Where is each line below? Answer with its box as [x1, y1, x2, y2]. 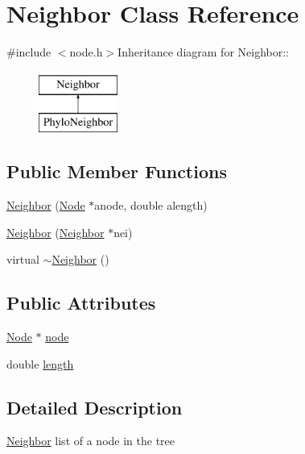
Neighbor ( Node [6, 197, 85, 214]
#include [6, 44, 52, 60]
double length [6, 355, 74, 372]
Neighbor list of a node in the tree [6, 432, 175, 449]
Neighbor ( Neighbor [6, 223, 105, 240]
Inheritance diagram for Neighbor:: [117, 44, 289, 60]
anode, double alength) [94, 197, 208, 214]
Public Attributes [6, 290, 156, 315]
